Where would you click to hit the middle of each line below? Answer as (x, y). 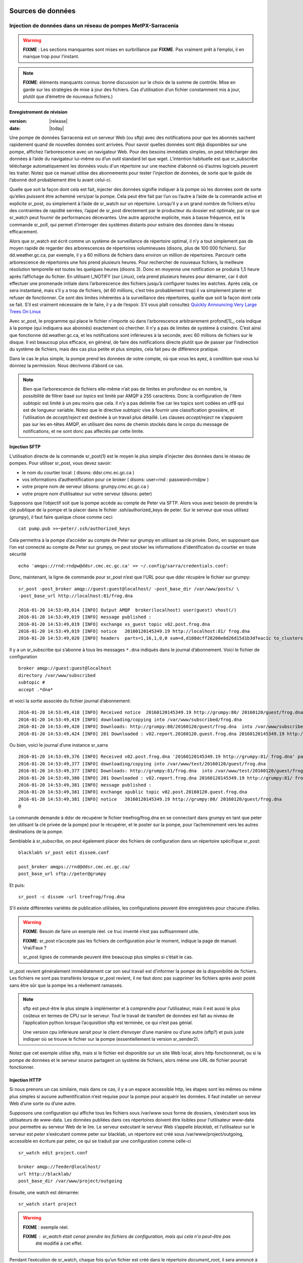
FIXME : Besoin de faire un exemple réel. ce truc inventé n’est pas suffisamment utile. (111, 932)
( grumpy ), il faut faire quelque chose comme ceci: (61, 517)
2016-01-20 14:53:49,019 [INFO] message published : (85, 617)
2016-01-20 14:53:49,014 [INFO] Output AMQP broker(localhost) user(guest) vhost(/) (128, 610)
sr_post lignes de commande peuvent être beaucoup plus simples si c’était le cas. (108, 957)
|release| (58, 121)
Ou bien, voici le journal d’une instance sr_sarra (59, 745)
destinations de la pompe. (36, 832)
